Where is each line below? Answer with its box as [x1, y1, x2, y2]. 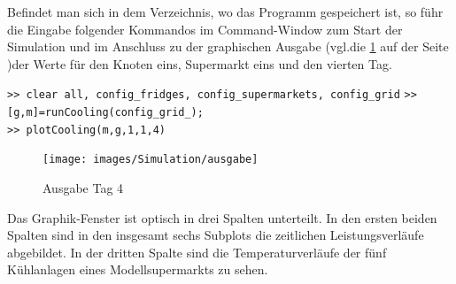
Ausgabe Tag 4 [43, 179, 124, 196]
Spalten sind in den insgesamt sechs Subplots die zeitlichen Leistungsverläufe [7, 226, 424, 244]
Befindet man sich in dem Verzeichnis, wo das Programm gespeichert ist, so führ [7, 3, 444, 20]
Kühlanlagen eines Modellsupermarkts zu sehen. [7, 260, 268, 279]
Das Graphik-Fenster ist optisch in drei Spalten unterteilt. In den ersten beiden [7, 208, 437, 226]
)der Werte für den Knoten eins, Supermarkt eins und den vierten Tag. [7, 54, 392, 73]
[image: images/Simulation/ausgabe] [43, 153, 259, 166]
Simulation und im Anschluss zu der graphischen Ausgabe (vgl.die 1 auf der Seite [7, 37, 449, 56]
